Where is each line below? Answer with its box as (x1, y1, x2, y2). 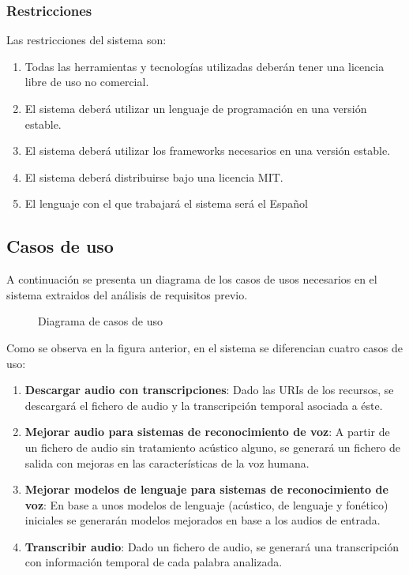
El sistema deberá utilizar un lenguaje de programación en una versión (24, 100, 367, 116)
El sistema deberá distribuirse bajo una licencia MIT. (24, 168, 283, 185)
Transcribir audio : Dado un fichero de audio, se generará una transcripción (24, 538, 400, 554)
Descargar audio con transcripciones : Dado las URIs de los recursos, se (24, 381, 394, 398)
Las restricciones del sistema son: (6, 32, 167, 48)
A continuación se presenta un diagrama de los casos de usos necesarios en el (6, 271, 377, 287)
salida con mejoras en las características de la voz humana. (24, 454, 310, 471)
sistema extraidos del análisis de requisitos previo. (6, 286, 248, 303)
